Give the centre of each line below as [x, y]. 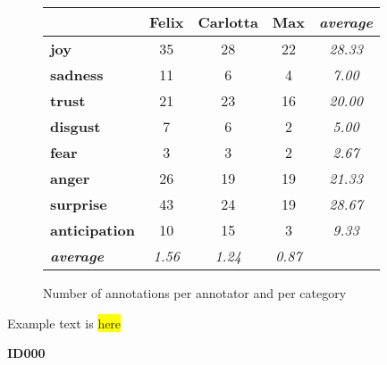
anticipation [93, 230]
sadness [77, 75]
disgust [76, 126]
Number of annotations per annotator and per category [195, 293]
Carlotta [228, 22]
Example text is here [64, 323]
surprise [79, 204]
